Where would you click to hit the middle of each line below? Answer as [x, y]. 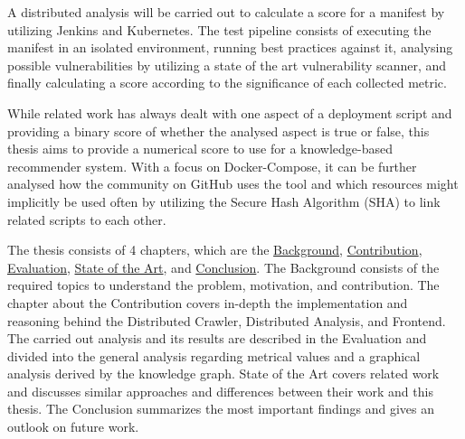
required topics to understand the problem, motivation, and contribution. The [223, 285]
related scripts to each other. [87, 219]
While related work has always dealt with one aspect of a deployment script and [230, 112]
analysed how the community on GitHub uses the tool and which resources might [233, 184]
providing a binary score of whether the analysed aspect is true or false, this [218, 131]
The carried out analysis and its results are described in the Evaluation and [217, 338]
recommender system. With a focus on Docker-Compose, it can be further [212, 166]
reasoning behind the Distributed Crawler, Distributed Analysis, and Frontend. [227, 320]
